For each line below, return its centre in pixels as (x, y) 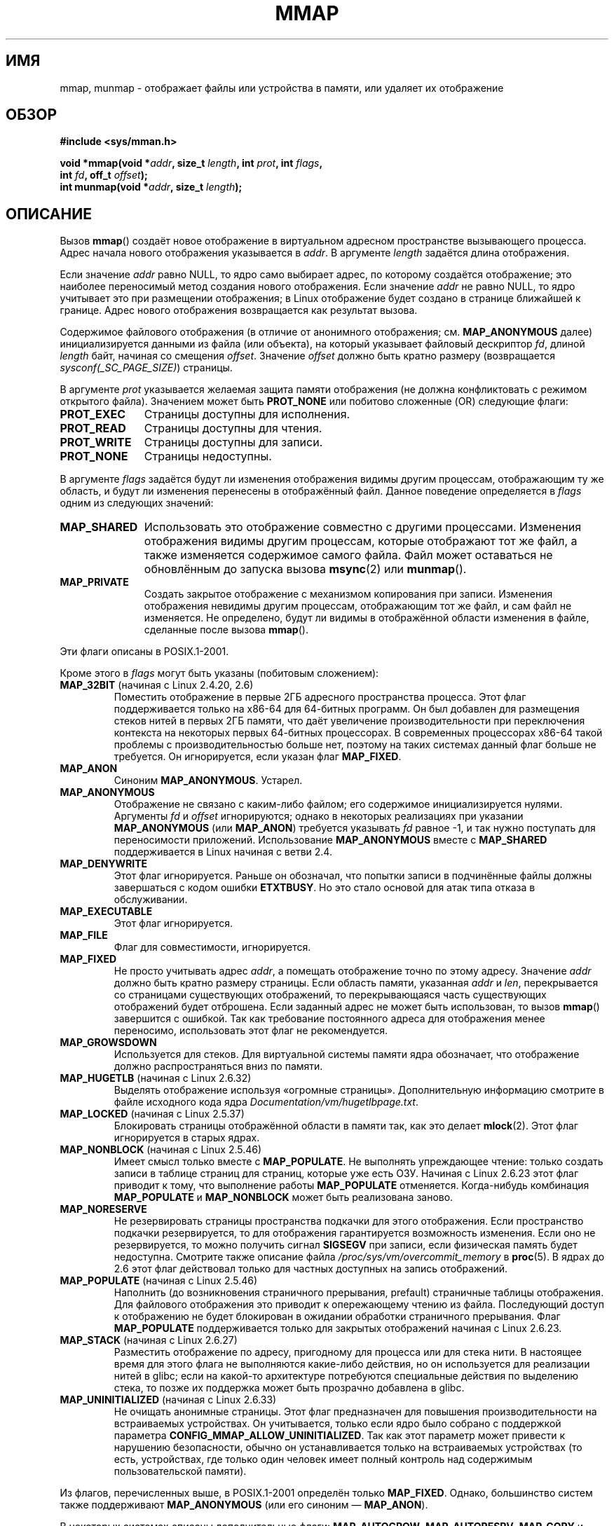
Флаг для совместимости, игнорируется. (212, 947)
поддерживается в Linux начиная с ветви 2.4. (223, 852)
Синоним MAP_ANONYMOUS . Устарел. (208, 781)
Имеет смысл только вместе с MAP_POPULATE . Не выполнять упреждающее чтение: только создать (359, 1162)
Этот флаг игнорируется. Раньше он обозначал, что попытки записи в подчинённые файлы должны (353, 876)
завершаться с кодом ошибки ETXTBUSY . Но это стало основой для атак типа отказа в (325, 888)
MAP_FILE (84, 935)
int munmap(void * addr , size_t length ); (151, 187)
